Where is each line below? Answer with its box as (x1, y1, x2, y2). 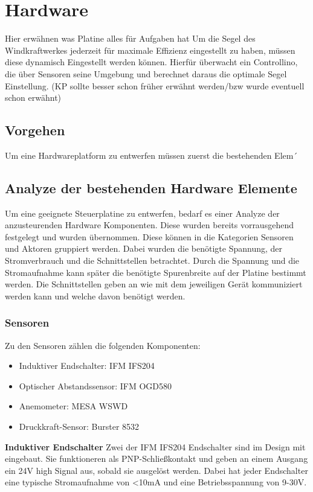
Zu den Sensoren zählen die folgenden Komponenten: (5, 339, 201, 351)
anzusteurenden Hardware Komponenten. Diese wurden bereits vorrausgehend (5, 219, 294, 231)
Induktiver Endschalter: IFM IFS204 (19, 359, 155, 372)
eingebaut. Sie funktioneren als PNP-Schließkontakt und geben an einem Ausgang (5, 452, 308, 465)
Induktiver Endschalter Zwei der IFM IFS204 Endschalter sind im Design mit (5, 440, 306, 453)
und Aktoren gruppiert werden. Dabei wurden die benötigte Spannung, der (5, 242, 283, 255)
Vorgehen (5, 121, 65, 139)
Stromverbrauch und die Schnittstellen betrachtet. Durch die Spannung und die (5, 254, 300, 267)
